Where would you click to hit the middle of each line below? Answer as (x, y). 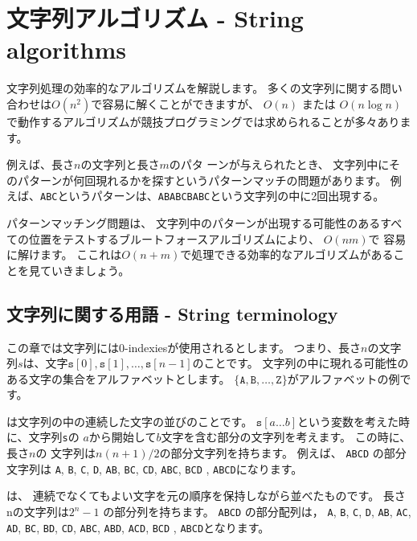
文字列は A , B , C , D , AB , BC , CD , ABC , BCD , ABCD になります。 (155, 468)
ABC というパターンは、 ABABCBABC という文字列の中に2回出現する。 (213, 196)
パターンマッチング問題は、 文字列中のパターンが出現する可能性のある (194, 222)
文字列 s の (54, 437)
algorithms (66, 49)
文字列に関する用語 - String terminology (172, 313)
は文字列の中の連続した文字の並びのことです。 (130, 421)
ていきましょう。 (85, 270)
